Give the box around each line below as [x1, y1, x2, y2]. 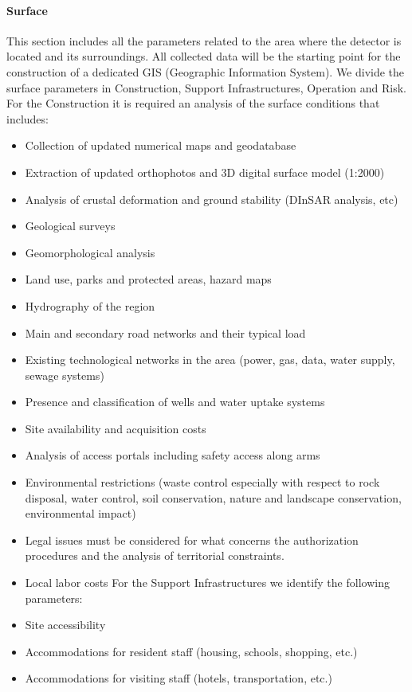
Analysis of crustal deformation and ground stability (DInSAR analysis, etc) [25, 190, 398, 207]
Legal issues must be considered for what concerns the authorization [25, 531, 359, 548]
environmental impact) [25, 505, 136, 522]
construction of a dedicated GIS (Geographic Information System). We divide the [6, 63, 405, 80]
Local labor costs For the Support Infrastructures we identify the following [25, 574, 390, 591]
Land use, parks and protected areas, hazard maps [25, 271, 272, 287]
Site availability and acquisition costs [25, 420, 206, 436]
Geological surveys [25, 217, 116, 234]
